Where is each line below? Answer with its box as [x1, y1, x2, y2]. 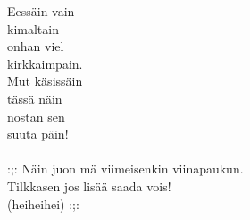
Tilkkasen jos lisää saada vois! [7, 176, 171, 195]
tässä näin [7, 89, 62, 107]
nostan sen [7, 106, 65, 125]
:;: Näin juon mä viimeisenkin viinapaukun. [7, 159, 244, 178]
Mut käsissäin [7, 72, 83, 90]
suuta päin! [7, 124, 69, 143]
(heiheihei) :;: [7, 194, 79, 213]
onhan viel [7, 37, 64, 55]
